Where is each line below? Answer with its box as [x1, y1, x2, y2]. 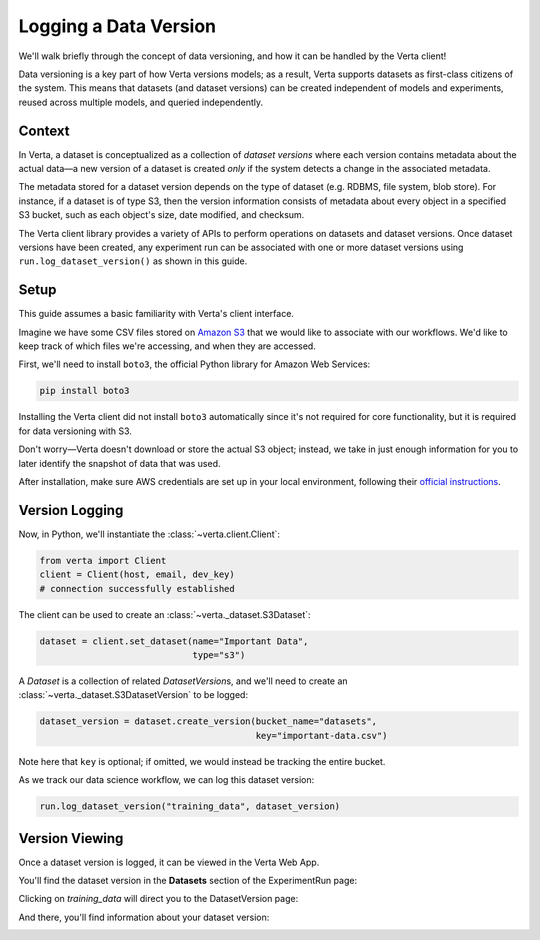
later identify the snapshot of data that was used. [18, 457, 221, 469]
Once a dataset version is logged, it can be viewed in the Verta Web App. [18, 856, 320, 868]
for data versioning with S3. [18, 425, 132, 437]
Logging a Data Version [18, 15, 217, 37]
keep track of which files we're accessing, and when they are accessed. [18, 340, 317, 352]
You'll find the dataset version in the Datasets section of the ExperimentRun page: [18, 875, 358, 886]
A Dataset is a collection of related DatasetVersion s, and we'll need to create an [18, 675, 349, 687]
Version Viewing [18, 830, 124, 847]
